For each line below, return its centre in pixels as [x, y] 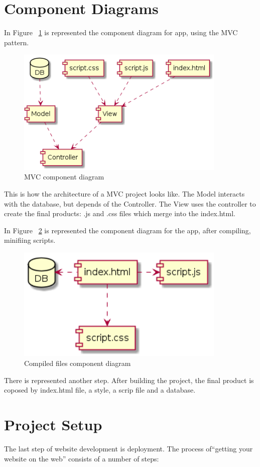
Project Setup [53, 424]
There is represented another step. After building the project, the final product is [129, 380]
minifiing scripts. [30, 240]
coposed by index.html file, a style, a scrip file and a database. [100, 390]
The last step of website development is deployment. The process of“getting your [128, 448]
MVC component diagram [64, 177]
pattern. [17, 42]
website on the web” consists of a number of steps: [82, 458]
